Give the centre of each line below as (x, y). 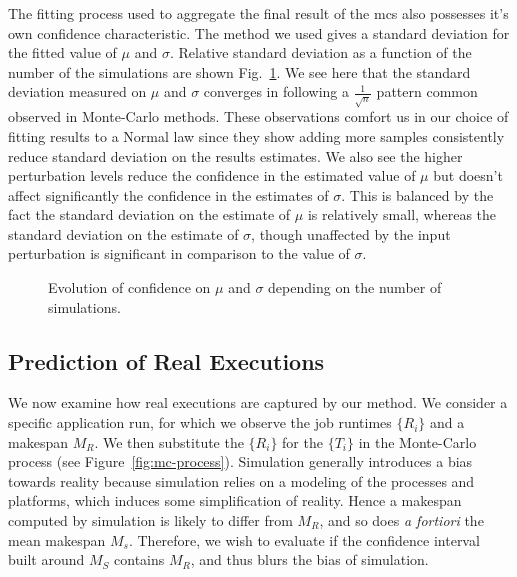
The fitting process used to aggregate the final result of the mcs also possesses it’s (258, 13)
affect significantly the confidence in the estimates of (168, 194)
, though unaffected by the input (351, 233)
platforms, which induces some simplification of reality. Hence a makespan (235, 500)
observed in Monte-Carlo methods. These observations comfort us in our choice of (258, 116)
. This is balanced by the (417, 194)
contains (139, 559)
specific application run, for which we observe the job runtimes (200, 422)
